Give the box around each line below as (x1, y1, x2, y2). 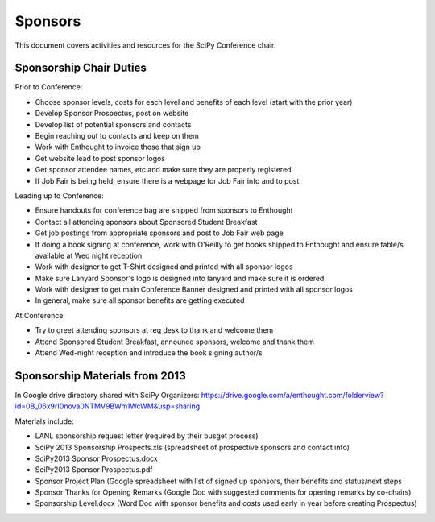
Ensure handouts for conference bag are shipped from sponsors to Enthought (35, 205, 293, 215)
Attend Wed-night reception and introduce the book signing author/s (35, 348, 263, 358)
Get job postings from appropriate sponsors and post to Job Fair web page (35, 228, 284, 238)
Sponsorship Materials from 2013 (14, 369, 186, 383)
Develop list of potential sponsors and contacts (35, 119, 192, 129)
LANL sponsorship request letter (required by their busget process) (35, 431, 259, 441)
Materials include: (14, 416, 74, 426)
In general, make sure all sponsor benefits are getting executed (35, 296, 245, 305)
